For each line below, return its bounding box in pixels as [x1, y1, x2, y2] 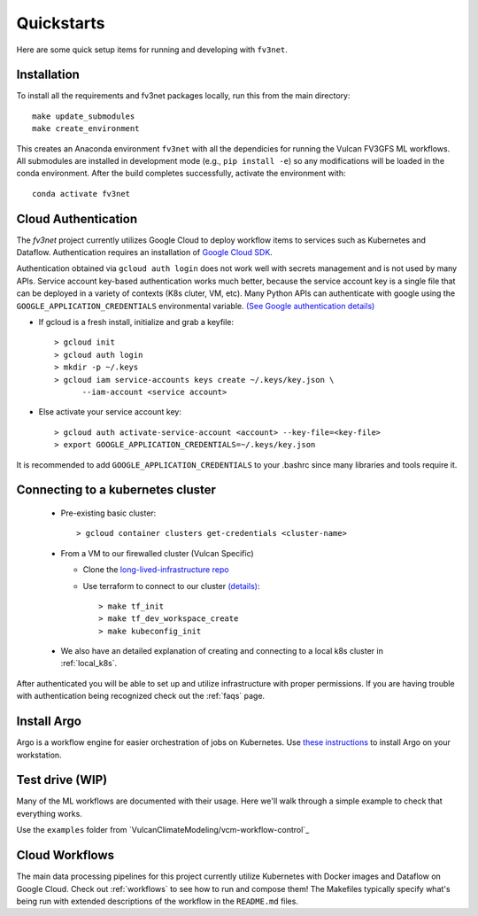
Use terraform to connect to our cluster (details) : [82, 580, 260, 591]
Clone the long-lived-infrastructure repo [82, 564, 229, 575]
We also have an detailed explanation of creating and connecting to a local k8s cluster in [60, 646, 384, 656]
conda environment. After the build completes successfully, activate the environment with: [16, 168, 346, 179]
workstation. [16, 749, 62, 760]
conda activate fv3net [32, 189, 131, 198]
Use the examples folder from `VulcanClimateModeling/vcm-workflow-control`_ [16, 825, 310, 835]
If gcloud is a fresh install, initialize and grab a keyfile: [38, 317, 235, 328]
